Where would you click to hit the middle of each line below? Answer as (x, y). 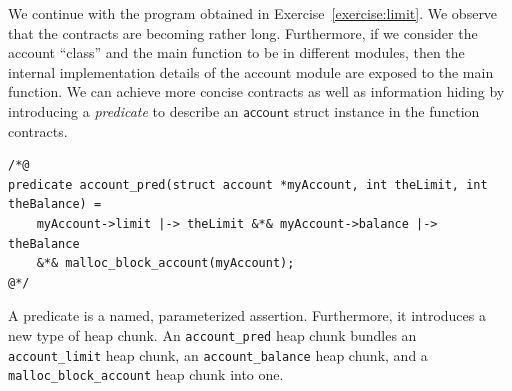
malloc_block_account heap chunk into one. (146, 374)
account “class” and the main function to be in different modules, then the (236, 52)
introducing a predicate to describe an (123, 110)
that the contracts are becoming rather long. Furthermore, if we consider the (243, 32)
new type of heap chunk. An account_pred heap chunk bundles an (212, 334)
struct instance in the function (386, 110)
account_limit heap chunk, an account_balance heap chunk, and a (218, 354)
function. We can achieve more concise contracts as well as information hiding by (256, 91)
